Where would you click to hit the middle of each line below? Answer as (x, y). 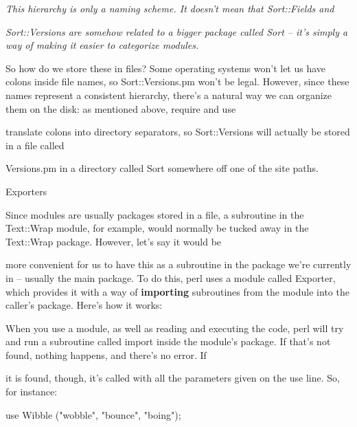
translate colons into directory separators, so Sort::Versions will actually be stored (178, 132)
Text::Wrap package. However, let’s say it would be (114, 241)
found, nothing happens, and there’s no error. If (106, 354)
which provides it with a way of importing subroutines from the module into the (177, 291)
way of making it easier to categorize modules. (102, 45)
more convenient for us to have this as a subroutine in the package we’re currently (178, 264)
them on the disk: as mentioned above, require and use (121, 108)
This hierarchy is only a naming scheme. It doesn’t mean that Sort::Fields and (170, 8)
